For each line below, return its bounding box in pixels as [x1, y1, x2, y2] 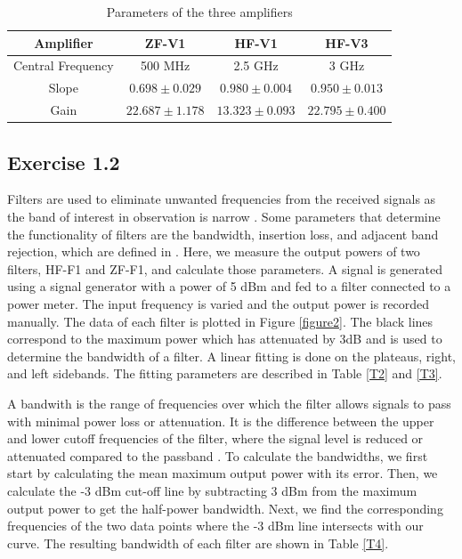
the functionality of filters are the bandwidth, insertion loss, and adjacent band [7, 224, 439, 243]
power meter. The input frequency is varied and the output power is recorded [7, 294, 430, 312]
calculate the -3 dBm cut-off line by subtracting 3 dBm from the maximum [7, 481, 417, 499]
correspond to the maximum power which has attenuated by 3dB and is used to [7, 329, 442, 348]
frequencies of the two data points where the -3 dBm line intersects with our [7, 516, 424, 535]
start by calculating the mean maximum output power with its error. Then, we [7, 464, 438, 482]
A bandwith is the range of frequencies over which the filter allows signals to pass [7, 393, 451, 412]
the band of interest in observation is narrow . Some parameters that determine [7, 207, 441, 226]
